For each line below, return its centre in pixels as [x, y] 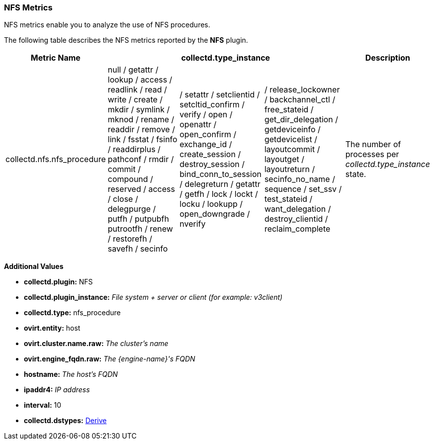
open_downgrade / [215, 214]
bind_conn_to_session [220, 174]
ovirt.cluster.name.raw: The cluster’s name [96, 344]
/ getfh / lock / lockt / [219, 194]
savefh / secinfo [138, 249]
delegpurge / [132, 209]
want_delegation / [298, 209]
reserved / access [141, 189]
